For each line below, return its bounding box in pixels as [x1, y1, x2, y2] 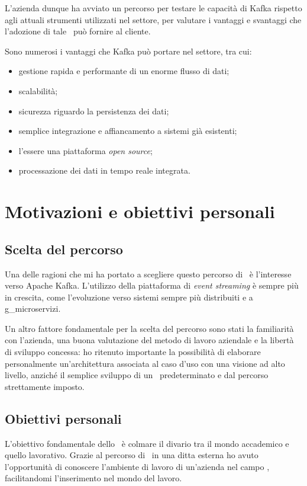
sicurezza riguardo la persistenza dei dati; [18, 104, 169, 117]
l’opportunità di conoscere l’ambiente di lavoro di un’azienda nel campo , [5, 460, 270, 472]
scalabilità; [18, 84, 58, 97]
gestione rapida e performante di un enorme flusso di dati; [18, 65, 230, 77]
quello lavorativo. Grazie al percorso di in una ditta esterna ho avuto [5, 449, 258, 461]
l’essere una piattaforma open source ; [18, 144, 153, 156]
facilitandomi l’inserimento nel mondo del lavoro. [5, 472, 182, 484]
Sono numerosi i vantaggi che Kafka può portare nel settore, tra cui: [5, 44, 252, 57]
